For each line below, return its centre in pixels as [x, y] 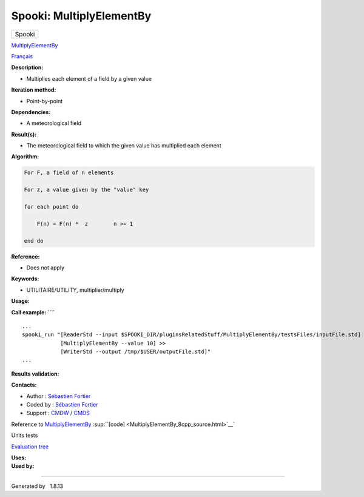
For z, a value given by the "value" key [86, 190]
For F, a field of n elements [69, 173]
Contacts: [24, 385]
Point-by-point [45, 101]
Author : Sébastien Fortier [59, 396]
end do [34, 241]
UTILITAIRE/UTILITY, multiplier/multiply [75, 290]
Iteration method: [34, 90]
